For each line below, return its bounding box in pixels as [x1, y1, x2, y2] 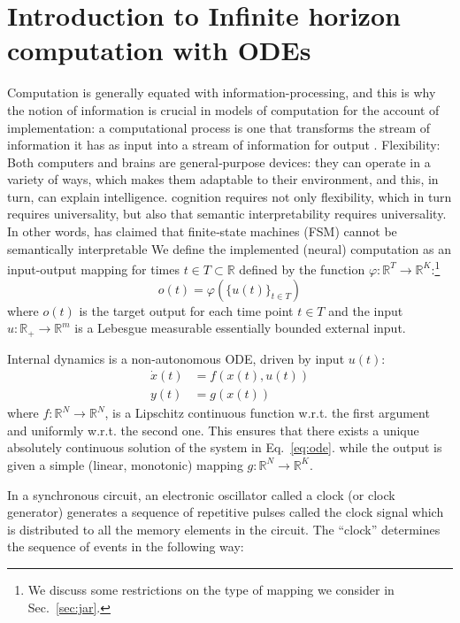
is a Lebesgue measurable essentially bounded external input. [74, 319, 406, 337]
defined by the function [239, 259, 365, 278]
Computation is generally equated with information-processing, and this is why [7, 83, 436, 102]
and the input [328, 301, 403, 319]
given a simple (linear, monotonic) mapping [7, 455, 243, 473]
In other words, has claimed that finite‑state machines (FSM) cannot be [7, 222, 397, 241]
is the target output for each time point [79, 301, 294, 319]
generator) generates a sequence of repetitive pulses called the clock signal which [7, 503, 444, 521]
